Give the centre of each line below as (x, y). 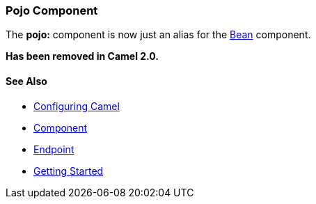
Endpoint (54, 149)
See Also (26, 81)
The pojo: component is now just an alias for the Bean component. (158, 35)
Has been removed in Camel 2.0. (82, 56)
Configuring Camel (77, 106)
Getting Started (69, 171)
